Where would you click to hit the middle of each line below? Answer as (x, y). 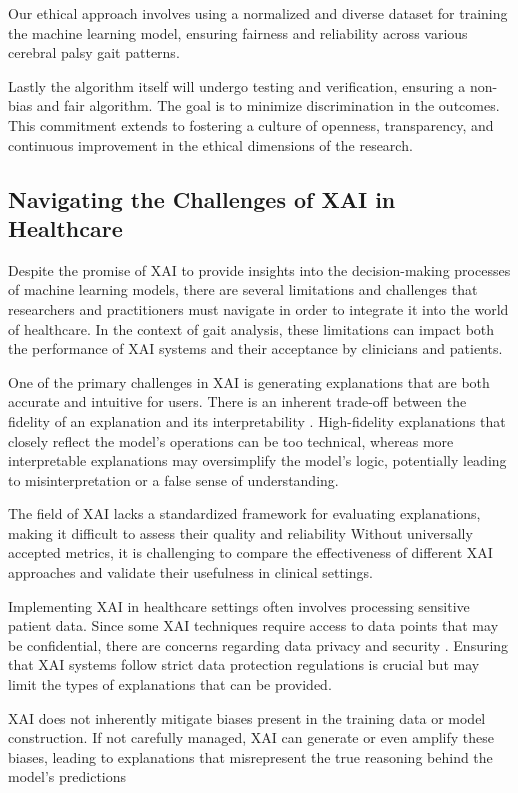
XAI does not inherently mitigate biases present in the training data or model (247, 717)
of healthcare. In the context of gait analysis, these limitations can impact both (251, 328)
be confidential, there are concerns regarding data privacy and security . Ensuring (258, 644)
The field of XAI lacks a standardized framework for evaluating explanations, (244, 513)
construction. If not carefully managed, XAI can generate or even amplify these (251, 737)
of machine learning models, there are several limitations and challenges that (243, 289)
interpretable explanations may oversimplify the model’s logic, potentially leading (257, 460)
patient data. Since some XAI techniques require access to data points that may (253, 625)
